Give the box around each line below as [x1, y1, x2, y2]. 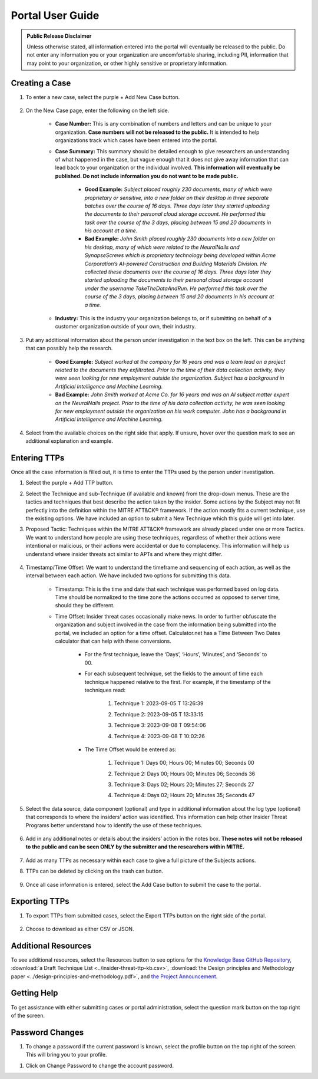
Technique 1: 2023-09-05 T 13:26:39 [114, 700, 204, 707]
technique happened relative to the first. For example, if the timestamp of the [84, 678, 271, 685]
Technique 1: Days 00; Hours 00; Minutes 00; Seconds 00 [114, 759, 254, 767]
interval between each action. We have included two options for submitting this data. [25, 572, 231, 579]
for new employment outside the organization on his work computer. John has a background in [55, 407, 287, 415]
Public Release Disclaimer [26, 32, 92, 40]
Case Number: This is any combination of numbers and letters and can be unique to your [55, 120, 272, 127]
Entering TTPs [11, 453, 65, 463]
